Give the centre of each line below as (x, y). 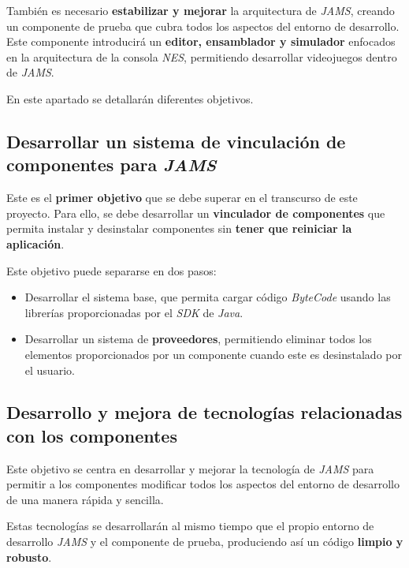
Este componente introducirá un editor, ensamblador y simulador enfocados (201, 41)
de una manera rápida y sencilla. (85, 499)
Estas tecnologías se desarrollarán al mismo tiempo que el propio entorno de (190, 526)
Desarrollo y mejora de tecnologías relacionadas (204, 412)
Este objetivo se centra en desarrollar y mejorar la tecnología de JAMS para (190, 468)
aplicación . (35, 243)
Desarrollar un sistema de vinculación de (176, 141)
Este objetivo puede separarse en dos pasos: (112, 270)
